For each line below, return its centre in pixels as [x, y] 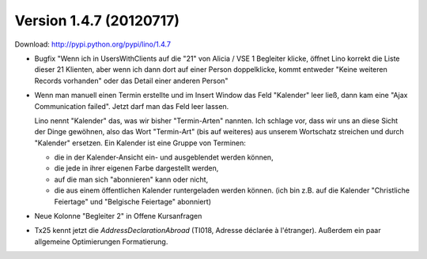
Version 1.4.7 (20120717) [97, 21]
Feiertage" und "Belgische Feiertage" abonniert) [132, 201]
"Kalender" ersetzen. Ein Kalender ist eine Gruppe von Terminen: [140, 143]
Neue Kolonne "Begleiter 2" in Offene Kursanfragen [118, 216]
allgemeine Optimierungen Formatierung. [101, 242]
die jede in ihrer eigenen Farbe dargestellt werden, [136, 168]
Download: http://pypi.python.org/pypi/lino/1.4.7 [93, 44]
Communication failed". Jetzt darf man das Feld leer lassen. [132, 106]
